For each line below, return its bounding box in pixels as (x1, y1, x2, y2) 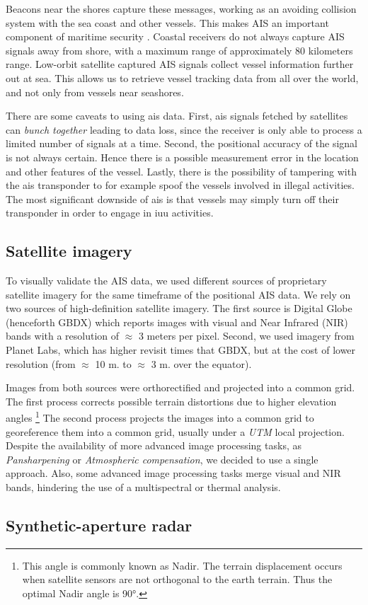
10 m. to (95, 356, 132, 371)
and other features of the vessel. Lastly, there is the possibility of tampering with (6, 163, 357, 178)
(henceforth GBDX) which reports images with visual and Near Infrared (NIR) (6, 314, 348, 329)
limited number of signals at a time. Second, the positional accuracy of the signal (6, 136, 357, 151)
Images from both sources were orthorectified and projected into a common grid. (6, 380, 355, 395)
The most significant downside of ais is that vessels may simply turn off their (6, 191, 339, 206)
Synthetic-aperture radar (6, 514, 192, 536)
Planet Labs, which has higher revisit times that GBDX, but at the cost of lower (6, 342, 356, 357)
